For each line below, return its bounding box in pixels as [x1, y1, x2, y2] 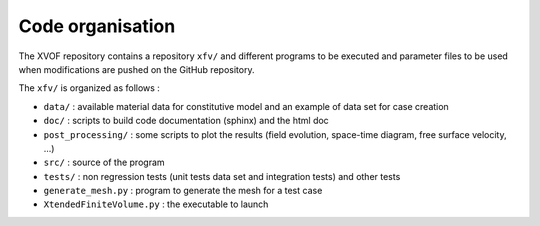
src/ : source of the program [43, 156, 165, 169]
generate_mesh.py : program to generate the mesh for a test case [43, 185, 323, 197]
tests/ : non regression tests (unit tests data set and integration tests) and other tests [43, 170, 401, 182]
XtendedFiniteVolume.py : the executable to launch [43, 198, 269, 210]
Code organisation [18, 15, 176, 37]
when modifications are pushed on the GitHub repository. [18, 63, 255, 75]
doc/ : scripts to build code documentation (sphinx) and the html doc [43, 115, 329, 127]
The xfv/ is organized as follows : [18, 82, 160, 94]
